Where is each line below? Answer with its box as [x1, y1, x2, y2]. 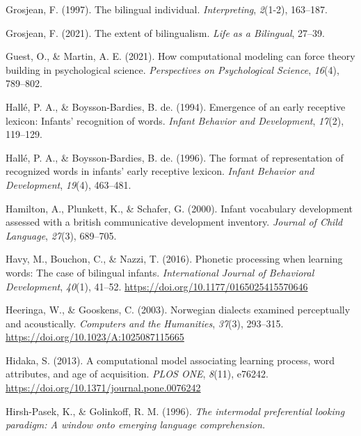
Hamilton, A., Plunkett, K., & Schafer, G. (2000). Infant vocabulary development [6, 201, 353, 215]
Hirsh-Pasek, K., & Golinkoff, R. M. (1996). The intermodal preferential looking [6, 403, 345, 418]
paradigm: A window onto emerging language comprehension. [6, 417, 266, 432]
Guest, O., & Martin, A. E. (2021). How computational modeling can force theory [6, 49, 355, 63]
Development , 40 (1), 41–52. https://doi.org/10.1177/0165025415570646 [6, 279, 308, 293]
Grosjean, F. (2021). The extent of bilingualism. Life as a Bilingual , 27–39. [6, 25, 325, 40]
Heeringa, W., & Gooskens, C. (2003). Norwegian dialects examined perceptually [6, 302, 351, 317]
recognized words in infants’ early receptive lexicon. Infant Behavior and [6, 164, 314, 178]
